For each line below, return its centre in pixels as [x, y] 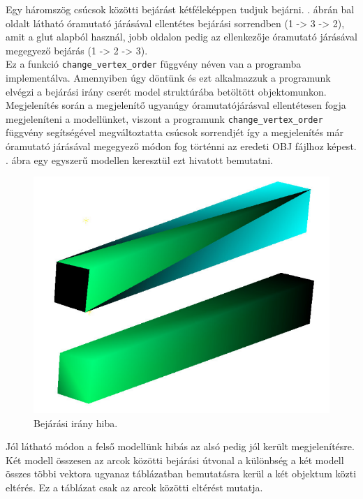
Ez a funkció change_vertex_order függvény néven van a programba [154, 64]
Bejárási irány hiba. [76, 423]
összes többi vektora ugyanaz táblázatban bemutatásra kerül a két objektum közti [181, 474]
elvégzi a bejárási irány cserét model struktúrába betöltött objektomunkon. [166, 91]
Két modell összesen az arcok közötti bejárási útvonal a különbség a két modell [175, 460]
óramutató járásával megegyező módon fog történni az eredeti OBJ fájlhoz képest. [181, 146]
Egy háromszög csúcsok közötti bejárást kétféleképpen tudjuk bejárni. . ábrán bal [180, 9]
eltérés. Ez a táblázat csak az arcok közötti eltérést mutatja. [134, 487]
